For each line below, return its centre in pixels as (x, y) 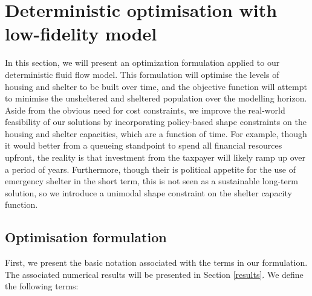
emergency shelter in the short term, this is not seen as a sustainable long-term (151, 181)
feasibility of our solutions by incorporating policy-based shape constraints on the (156, 122)
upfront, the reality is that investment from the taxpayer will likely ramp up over (155, 157)
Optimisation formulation (86, 237)
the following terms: (42, 286)
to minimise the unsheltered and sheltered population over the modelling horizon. (156, 98)
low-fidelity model (81, 34)
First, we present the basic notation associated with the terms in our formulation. (156, 262)
